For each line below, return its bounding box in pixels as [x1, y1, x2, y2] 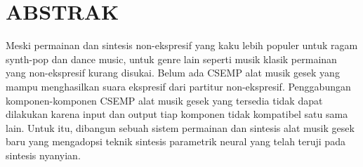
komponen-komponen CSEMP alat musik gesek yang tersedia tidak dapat [6, 93, 323, 107]
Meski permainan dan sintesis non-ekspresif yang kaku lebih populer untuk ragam [6, 38, 358, 53]
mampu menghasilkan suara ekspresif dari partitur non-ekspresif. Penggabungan [6, 79, 351, 93]
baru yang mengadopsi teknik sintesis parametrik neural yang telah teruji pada [6, 134, 345, 149]
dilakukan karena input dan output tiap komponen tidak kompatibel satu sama [6, 107, 348, 121]
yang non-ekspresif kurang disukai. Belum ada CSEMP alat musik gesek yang [6, 65, 340, 80]
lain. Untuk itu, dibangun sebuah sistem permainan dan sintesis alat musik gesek [6, 120, 355, 135]
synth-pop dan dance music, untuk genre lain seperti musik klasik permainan [6, 51, 337, 66]
